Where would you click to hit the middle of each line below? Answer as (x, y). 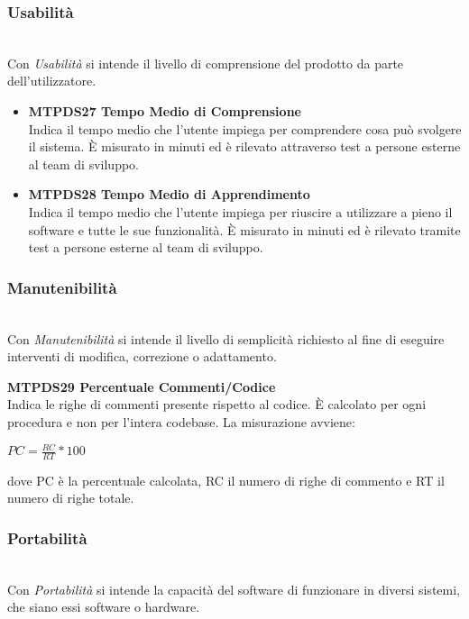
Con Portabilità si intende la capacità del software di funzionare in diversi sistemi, (234, 589)
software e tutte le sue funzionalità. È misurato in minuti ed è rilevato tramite (244, 229)
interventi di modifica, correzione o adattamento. (142, 356)
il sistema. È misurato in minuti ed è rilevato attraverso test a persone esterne (244, 146)
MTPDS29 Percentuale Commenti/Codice (142, 386)
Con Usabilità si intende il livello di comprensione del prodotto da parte (206, 63)
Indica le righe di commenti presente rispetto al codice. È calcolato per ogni (217, 404)
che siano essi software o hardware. (104, 607)
